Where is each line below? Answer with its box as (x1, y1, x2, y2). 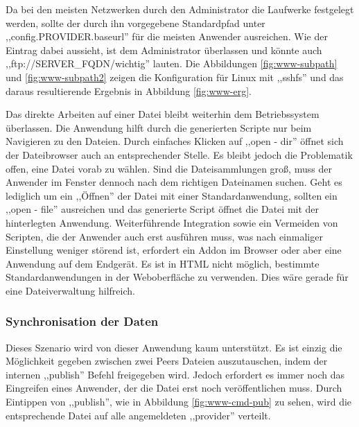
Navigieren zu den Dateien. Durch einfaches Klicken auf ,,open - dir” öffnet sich (6, 134, 344, 148)
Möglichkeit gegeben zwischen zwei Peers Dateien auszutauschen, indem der (6, 354, 328, 368)
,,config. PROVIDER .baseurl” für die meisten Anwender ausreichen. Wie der (6, 29, 328, 44)
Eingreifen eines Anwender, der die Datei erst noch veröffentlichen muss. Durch (6, 381, 342, 395)
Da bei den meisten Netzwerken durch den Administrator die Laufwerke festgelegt (6, 2, 354, 16)
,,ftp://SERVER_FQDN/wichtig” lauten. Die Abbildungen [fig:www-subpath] (6, 56, 338, 71)
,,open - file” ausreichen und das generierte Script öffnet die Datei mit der (6, 202, 319, 216)
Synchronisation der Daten (6, 313, 159, 330)
